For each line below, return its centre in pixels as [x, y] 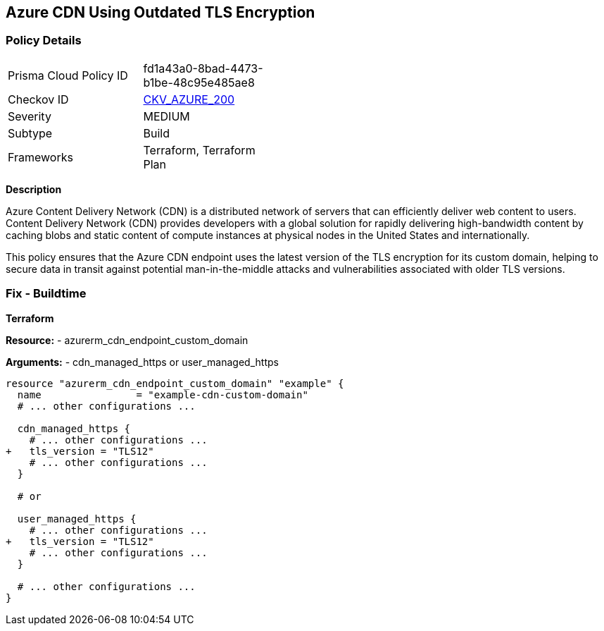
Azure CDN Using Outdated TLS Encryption [161, 12]
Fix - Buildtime [46, 294]
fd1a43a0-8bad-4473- [203, 68]
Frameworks [40, 157]
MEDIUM [166, 116]
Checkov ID [38, 99]
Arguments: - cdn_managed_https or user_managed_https [142, 362]
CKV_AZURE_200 [189, 99]
